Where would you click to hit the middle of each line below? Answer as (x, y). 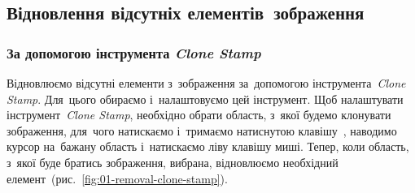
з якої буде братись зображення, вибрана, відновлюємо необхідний (173, 162)
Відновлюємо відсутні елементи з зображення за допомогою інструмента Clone (206, 83)
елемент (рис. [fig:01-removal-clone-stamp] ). (117, 178)
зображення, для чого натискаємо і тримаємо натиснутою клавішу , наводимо (202, 130)
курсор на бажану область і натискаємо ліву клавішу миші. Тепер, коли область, (208, 146)
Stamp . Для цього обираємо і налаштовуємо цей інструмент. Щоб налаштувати (205, 99)
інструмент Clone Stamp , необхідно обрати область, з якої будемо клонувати (199, 115)
